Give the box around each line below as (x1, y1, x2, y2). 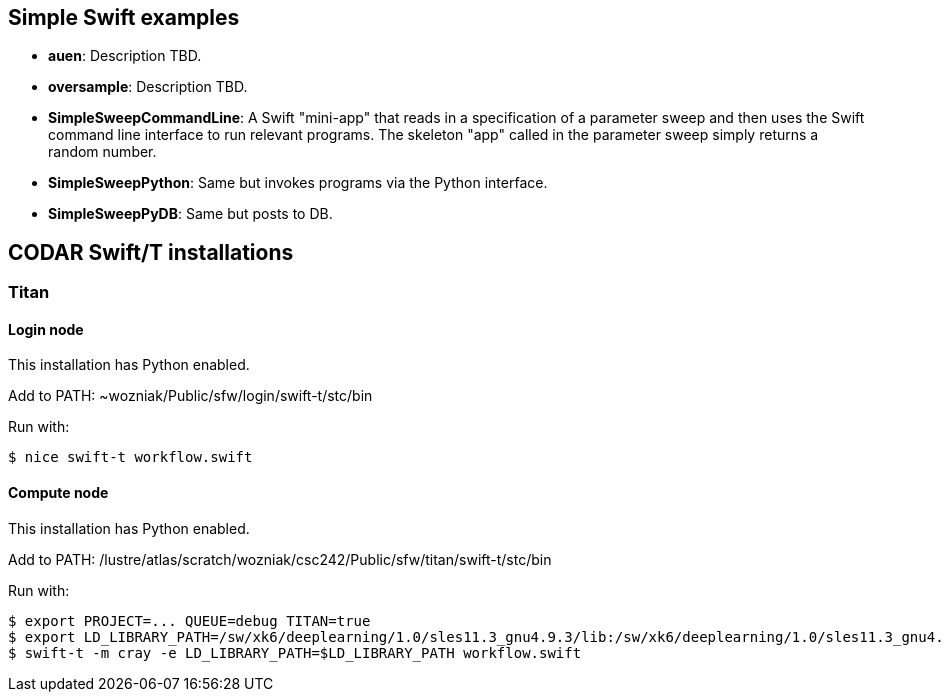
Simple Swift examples (8, 5, 240, 30)
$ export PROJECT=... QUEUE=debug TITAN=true (8, 612, 371, 629)
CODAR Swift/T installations (8, 239, 294, 265)
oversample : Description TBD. (48, 78, 248, 96)
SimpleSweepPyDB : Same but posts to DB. (48, 205, 333, 223)
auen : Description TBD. (48, 47, 202, 65)
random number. (48, 143, 157, 161)
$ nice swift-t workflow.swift (8, 449, 253, 466)
